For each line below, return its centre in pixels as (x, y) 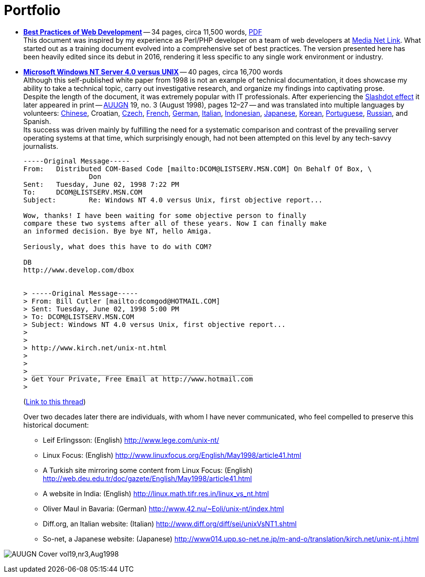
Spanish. (37, 121)
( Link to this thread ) (55, 401)
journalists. (41, 146)
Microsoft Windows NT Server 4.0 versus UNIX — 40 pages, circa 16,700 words (153, 72)
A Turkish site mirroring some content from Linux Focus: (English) (148, 470)
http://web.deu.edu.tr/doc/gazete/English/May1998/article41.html (148, 478)
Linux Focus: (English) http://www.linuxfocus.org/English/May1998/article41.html (172, 455)
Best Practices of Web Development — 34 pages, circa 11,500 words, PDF (143, 32)
